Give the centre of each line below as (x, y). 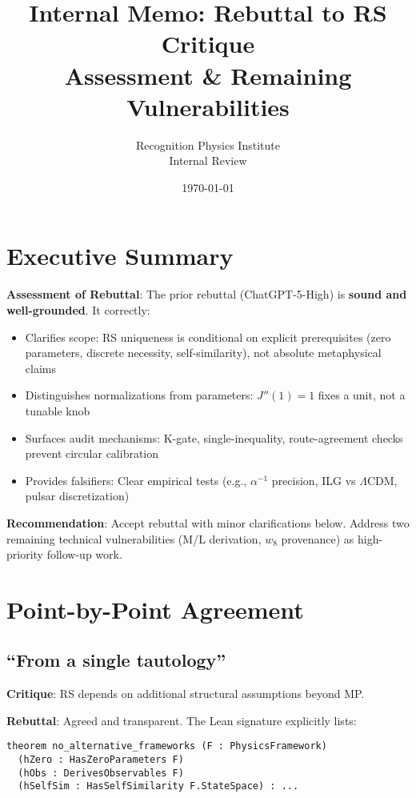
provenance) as (318, 538)
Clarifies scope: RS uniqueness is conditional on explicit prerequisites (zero (208, 337)
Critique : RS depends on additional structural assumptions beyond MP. (186, 694)
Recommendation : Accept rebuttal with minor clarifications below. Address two (208, 522)
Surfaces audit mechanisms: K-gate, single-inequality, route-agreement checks (214, 437)
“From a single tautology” (116, 660)
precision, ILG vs (314, 480)
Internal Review (208, 160)
